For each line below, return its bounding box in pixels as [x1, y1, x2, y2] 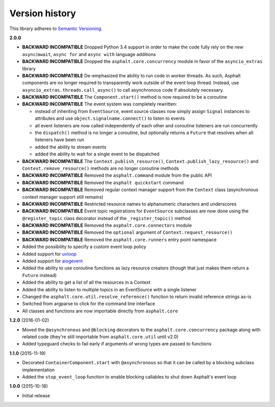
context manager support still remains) [22, 194, 104, 200]
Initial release [22, 392, 50, 398]
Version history [9, 8, 76, 19]
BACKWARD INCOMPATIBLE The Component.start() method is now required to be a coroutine [22, 94, 228, 100]
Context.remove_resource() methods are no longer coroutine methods [22, 165, 179, 171]
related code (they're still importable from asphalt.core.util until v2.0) [22, 334, 179, 340]
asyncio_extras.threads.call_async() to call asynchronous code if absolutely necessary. [22, 87, 224, 93]
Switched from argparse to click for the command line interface [22, 301, 155, 307]
